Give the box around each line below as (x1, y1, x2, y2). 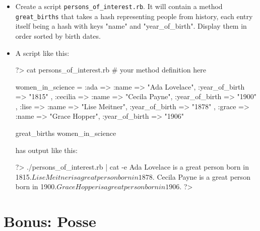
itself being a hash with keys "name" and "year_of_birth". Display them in (15, 21, 247, 31)
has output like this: (15, 144, 78, 155)
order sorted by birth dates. (15, 30, 101, 41)
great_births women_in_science (15, 128, 116, 138)
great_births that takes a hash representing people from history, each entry (15, 11, 253, 21)
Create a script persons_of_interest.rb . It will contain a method (15, 1, 223, 11)
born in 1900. (15, 181, 57, 192)
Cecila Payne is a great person (157, 171, 250, 182)
